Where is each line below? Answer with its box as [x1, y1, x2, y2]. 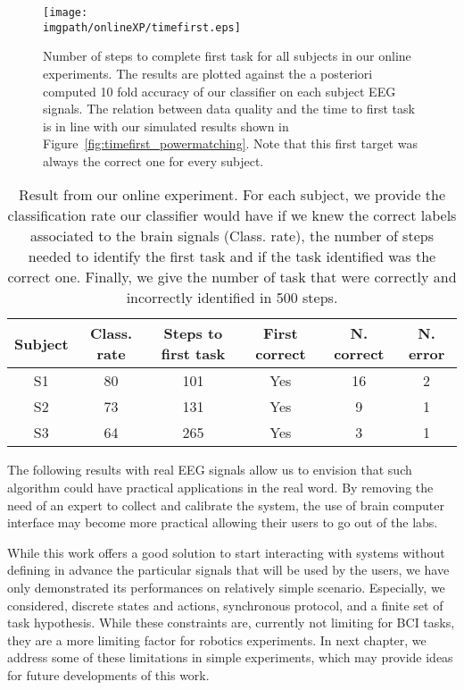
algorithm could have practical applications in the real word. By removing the [7, 478, 434, 497]
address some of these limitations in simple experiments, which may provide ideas [7, 648, 453, 667]
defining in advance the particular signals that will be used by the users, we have [7, 560, 450, 579]
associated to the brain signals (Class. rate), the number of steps [30, 225, 434, 247]
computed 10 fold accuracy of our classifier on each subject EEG [43, 81, 396, 100]
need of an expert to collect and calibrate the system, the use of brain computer [7, 495, 444, 514]
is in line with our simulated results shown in [43, 116, 289, 135]
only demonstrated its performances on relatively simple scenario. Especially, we [7, 578, 445, 597]
